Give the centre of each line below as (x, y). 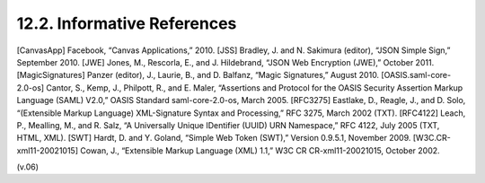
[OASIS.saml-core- (416, 75)
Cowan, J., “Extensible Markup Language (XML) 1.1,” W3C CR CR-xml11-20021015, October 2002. (260, 150)
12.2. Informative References (127, 23)
